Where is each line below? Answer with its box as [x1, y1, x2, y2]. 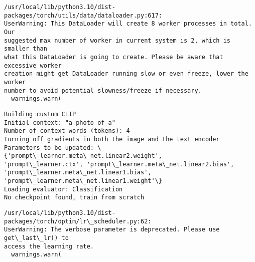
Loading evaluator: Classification [4, 185, 123, 193]
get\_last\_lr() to [4, 234, 69, 242]
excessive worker [4, 62, 62, 69]
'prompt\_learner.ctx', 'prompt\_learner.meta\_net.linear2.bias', [4, 160, 234, 168]
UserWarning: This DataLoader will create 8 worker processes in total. [4, 20, 252, 28]
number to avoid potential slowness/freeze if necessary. [4, 87, 202, 94]
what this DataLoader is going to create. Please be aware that [4, 53, 223, 61]
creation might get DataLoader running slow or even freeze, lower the [4, 70, 248, 78]
